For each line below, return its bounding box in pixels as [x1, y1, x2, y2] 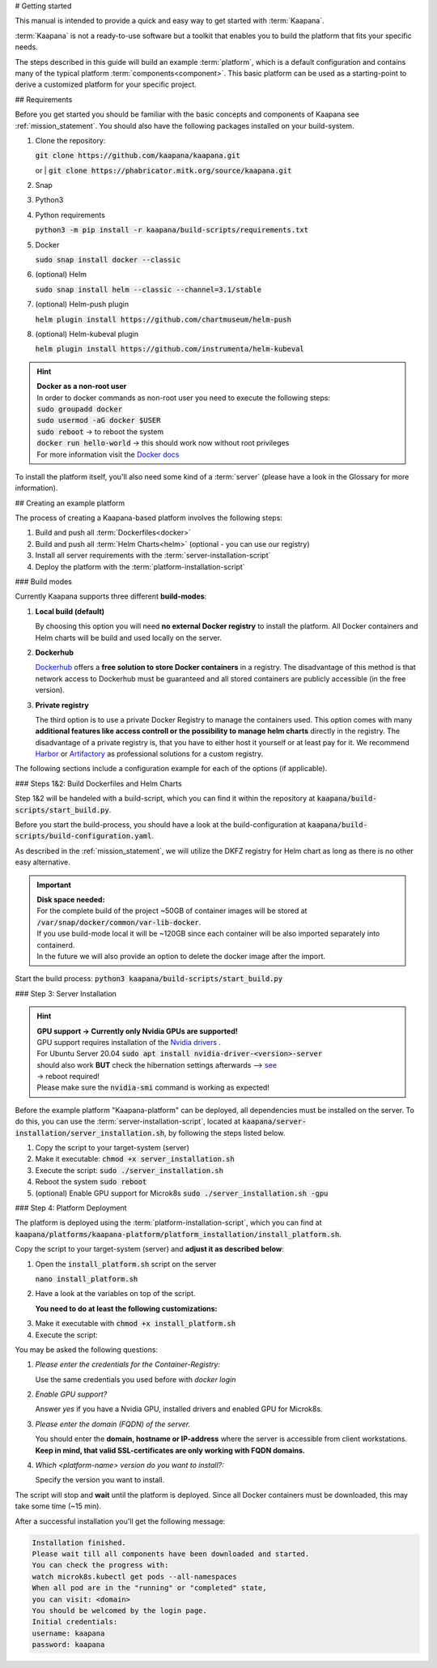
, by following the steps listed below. [164, 1128, 286, 1137]
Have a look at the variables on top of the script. [35, 1289, 196, 1299]
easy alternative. [15, 857, 70, 867]
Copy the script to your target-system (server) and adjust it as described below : [15, 1244, 285, 1254]
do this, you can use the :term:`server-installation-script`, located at [15, 1116, 240, 1126]
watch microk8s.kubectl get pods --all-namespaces [32, 1572, 238, 1581]
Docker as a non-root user [36, 382, 127, 391]
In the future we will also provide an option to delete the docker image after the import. [36, 951, 326, 961]
